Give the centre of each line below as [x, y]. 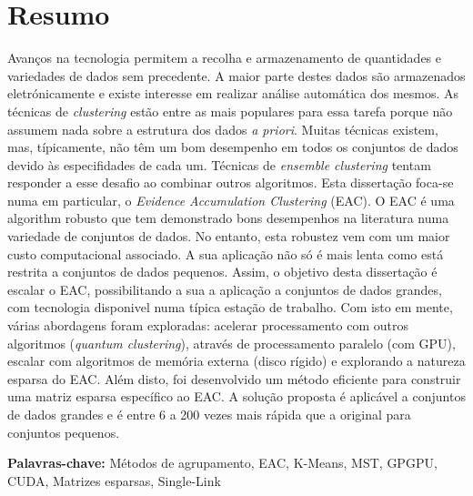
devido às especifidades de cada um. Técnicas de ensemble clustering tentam [219, 164]
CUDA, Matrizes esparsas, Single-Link [114, 480]
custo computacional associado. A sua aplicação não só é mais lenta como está [226, 253]
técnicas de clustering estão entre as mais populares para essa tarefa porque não [230, 111]
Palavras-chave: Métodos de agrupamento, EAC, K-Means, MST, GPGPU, [222, 463]
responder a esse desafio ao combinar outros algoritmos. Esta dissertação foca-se [231, 182]
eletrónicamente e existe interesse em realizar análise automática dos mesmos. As [233, 93]
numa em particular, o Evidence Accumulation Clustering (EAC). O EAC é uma [231, 200]
